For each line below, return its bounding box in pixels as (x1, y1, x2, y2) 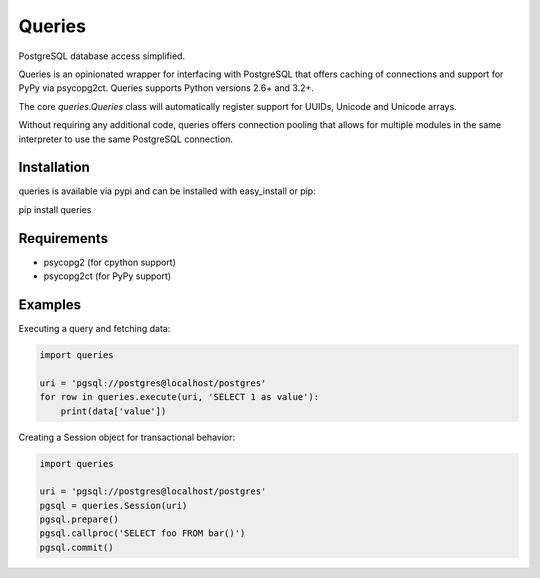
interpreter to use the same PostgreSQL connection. (18, 133, 234, 145)
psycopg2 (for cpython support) (43, 256, 177, 268)
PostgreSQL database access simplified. (18, 50, 185, 62)
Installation (18, 159, 90, 176)
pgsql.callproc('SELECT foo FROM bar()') (39, 528, 246, 539)
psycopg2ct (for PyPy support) (43, 270, 172, 282)
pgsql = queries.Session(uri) (39, 500, 188, 511)
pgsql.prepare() (39, 514, 120, 525)
